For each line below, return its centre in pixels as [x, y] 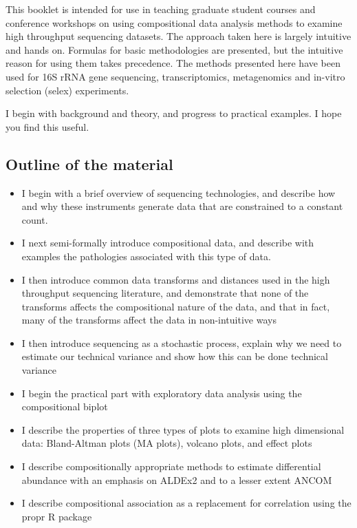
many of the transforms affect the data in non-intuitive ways [149, 320]
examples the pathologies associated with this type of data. [146, 256]
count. [35, 219]
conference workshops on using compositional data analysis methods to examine [174, 22]
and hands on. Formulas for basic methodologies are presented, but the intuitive [174, 49]
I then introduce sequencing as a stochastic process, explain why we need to [182, 342]
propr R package [57, 516]
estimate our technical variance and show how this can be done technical [175, 356]
